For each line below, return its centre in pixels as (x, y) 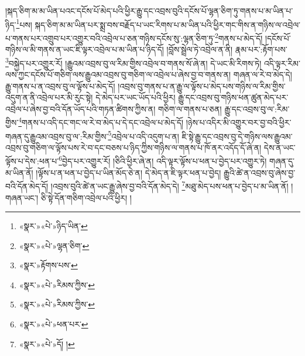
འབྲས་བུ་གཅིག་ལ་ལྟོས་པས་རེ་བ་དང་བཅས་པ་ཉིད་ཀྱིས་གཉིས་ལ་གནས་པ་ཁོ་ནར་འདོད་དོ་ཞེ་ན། (133, 147)
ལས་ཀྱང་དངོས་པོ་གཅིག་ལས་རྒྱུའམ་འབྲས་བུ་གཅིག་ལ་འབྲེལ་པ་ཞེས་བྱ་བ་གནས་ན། (118, 74)
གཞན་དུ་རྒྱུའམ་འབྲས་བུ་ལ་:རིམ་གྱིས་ (57, 136)
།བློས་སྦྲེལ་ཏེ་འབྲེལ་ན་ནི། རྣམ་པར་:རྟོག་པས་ (227, 49)
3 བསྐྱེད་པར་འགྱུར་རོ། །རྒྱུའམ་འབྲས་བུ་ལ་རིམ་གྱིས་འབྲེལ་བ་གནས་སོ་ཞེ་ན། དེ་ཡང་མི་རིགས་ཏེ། (133, 62)
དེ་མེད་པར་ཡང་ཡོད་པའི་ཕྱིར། (136, 97)
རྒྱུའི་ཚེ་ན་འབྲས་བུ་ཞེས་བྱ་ (259, 172)
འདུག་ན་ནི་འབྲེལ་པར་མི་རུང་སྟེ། (49, 97)
